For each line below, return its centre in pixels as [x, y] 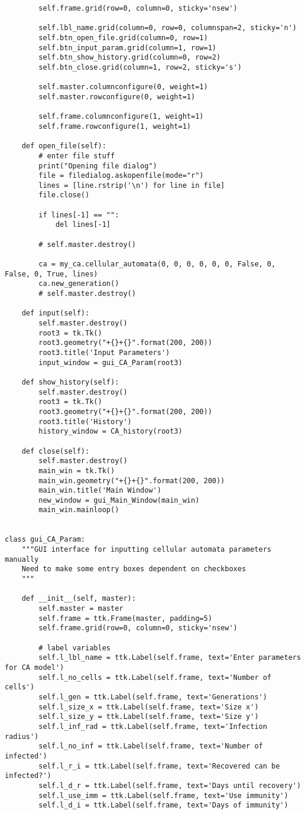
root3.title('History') [85, 421]
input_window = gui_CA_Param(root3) [111, 362]
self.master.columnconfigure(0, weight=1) [123, 87]
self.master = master [81, 609]
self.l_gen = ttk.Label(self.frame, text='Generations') [153, 697]
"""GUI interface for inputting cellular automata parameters [147, 550]
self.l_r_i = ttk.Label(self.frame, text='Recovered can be [159, 766]
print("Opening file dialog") [98, 166]
